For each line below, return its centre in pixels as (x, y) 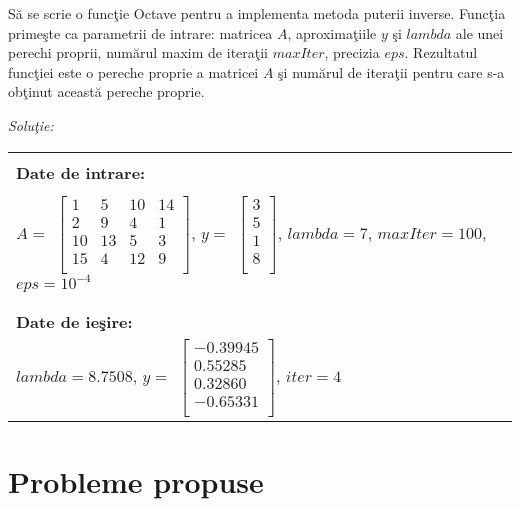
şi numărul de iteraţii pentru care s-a (391, 71)
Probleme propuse (136, 480)
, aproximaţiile (332, 32)
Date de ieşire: (74, 321)
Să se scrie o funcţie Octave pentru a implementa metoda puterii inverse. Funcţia (257, 13)
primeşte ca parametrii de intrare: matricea (140, 32)
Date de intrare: (81, 172)
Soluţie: (31, 124)
